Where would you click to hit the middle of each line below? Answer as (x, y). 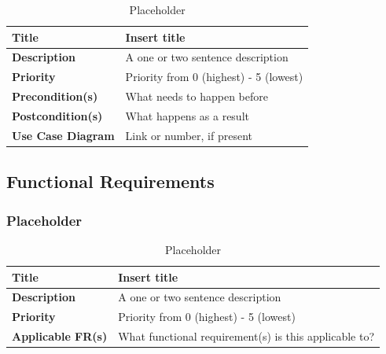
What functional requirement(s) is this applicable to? (246, 336)
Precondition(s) (55, 96)
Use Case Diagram (63, 135)
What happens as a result (187, 115)
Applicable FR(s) (60, 336)
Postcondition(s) (57, 115)
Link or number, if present (189, 135)
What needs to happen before (197, 96)
